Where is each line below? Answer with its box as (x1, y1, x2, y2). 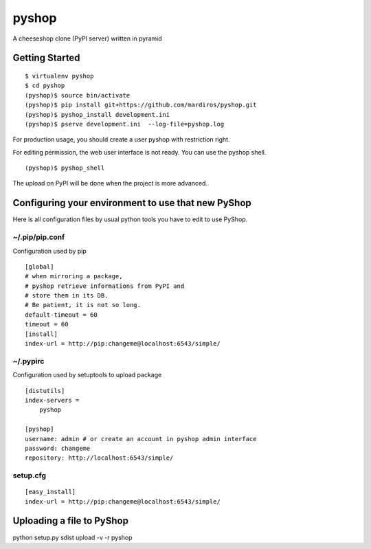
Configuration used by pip (12, 247, 87, 255)
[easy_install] (25, 488, 76, 496)
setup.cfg (12, 471, 46, 480)
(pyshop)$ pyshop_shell (25, 164, 105, 172)
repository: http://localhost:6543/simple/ (25, 454, 174, 462)
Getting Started (12, 52, 80, 64)
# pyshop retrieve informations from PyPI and (25, 282, 185, 290)
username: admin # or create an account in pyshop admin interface (25, 435, 257, 442)
